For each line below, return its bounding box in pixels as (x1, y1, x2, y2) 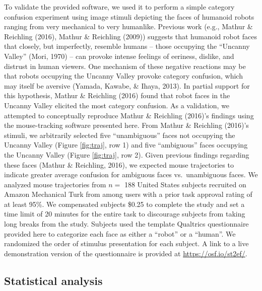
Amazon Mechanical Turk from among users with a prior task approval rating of (4, 189, 252, 199)
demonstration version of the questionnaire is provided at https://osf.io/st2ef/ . (4, 248, 247, 258)
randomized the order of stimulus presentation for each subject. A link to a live (4, 238, 249, 249)
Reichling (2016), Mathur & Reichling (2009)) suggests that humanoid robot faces (4, 31, 257, 41)
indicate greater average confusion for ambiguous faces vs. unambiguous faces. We (4, 169, 258, 180)
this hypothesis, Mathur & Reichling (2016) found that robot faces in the (4, 90, 230, 101)
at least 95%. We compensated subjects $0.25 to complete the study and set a (4, 198, 245, 209)
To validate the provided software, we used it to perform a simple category (4, 2, 235, 12)
